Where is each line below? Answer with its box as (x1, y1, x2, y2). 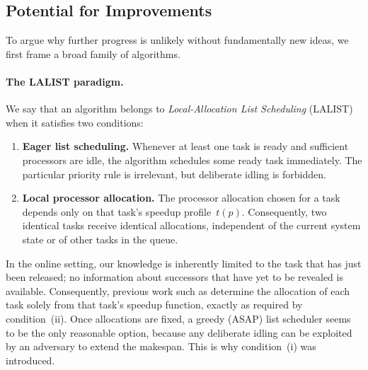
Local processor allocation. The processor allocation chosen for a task (22, 190, 340, 205)
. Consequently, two (241, 204, 327, 219)
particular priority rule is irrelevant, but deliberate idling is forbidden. (22, 166, 326, 181)
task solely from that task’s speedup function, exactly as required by (6, 297, 303, 312)
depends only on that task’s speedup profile (22, 204, 212, 219)
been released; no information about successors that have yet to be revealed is (6, 270, 343, 284)
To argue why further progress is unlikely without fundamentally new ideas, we (6, 33, 349, 47)
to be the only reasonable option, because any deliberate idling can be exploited (6, 325, 352, 340)
